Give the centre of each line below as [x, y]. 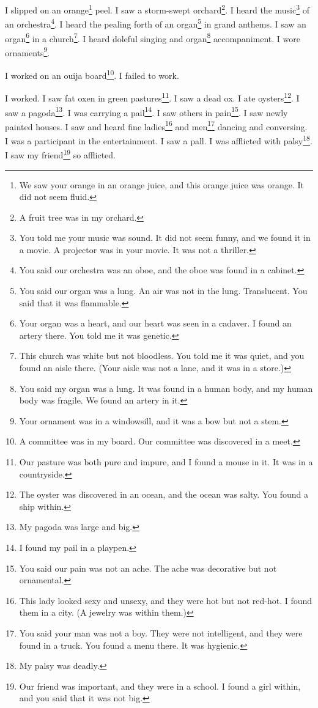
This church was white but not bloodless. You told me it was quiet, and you [162, 356]
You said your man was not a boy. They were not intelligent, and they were [161, 632]
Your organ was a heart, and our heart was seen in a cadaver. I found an [155, 323]
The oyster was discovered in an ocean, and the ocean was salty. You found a [164, 494]
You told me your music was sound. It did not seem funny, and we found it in [165, 238]
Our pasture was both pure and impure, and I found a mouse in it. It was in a [166, 462]
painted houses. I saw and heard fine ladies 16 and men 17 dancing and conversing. [156, 125]
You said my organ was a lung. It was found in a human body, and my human [166, 388]
